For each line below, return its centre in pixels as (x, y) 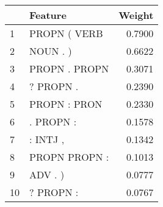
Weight (136, 15)
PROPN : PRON (66, 104)
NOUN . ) (51, 51)
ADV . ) (47, 174)
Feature (48, 15)
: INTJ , (47, 139)
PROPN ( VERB (66, 33)
